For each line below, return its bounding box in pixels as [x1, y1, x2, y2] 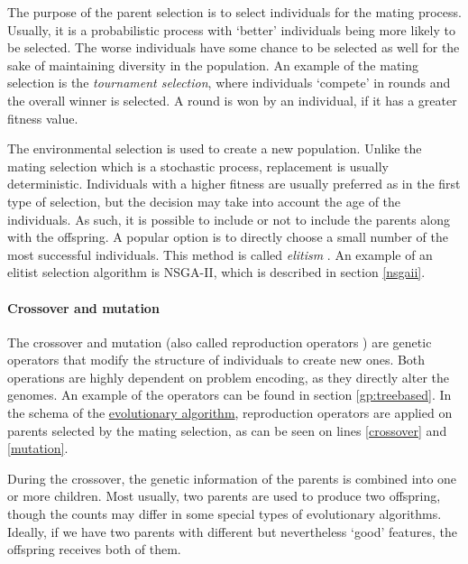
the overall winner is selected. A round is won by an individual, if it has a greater [7, 90, 457, 109]
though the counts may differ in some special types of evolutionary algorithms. [7, 504, 442, 523]
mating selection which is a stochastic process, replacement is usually [7, 156, 389, 175]
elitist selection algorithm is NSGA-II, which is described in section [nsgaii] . [7, 263, 426, 282]
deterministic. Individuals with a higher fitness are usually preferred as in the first [7, 174, 461, 193]
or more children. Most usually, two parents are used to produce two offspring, [7, 486, 441, 505]
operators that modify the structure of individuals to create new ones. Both [7, 350, 426, 369]
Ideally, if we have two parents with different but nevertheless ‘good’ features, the [7, 522, 457, 541]
